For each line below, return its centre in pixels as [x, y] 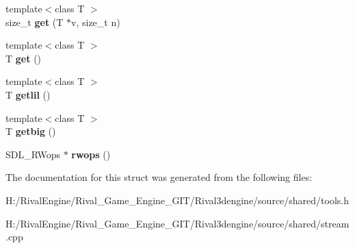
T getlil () [28, 94]
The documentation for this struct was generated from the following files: [159, 177]
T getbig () [31, 131]
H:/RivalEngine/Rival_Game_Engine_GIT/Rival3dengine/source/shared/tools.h [177, 200]
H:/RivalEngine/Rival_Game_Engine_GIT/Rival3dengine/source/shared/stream [177, 223]
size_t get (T [35, 22]
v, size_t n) [96, 22]
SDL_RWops [33, 154]
